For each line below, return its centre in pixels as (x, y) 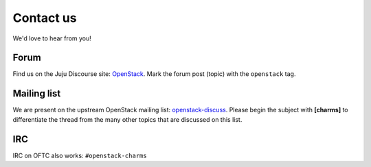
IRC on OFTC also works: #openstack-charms (80, 155)
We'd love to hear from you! (52, 38)
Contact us (45, 18)
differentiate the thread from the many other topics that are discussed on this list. (127, 119)
